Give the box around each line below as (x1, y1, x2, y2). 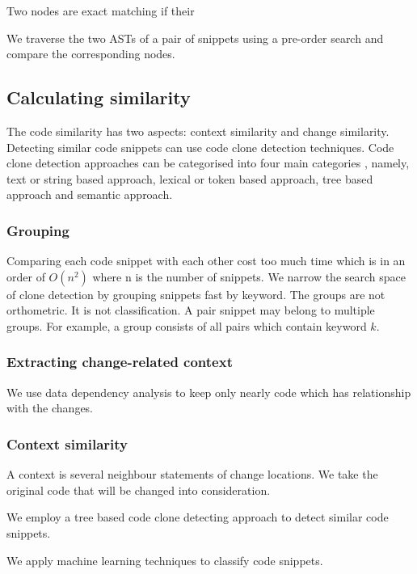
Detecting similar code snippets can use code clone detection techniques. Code (6, 138, 394, 155)
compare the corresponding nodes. (6, 45, 175, 62)
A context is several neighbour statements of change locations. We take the (6, 466, 378, 483)
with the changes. (6, 399, 94, 416)
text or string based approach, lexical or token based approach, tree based (6, 170, 373, 187)
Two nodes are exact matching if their (6, 2, 195, 19)
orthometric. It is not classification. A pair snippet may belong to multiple (6, 302, 375, 319)
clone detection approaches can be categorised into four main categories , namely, (6, 154, 410, 171)
